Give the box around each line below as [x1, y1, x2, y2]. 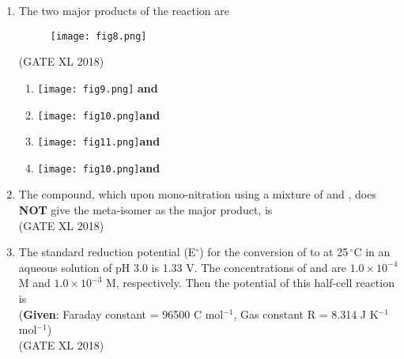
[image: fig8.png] [50, 30, 147, 42]
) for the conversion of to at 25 [199, 244, 349, 260]
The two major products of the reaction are [18, 2, 230, 18]
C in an [353, 244, 391, 260]
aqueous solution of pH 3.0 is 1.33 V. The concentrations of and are [18, 259, 346, 275]
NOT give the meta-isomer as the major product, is [18, 202, 273, 218]
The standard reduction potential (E [18, 244, 196, 260]
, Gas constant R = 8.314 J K [233, 305, 379, 322]
